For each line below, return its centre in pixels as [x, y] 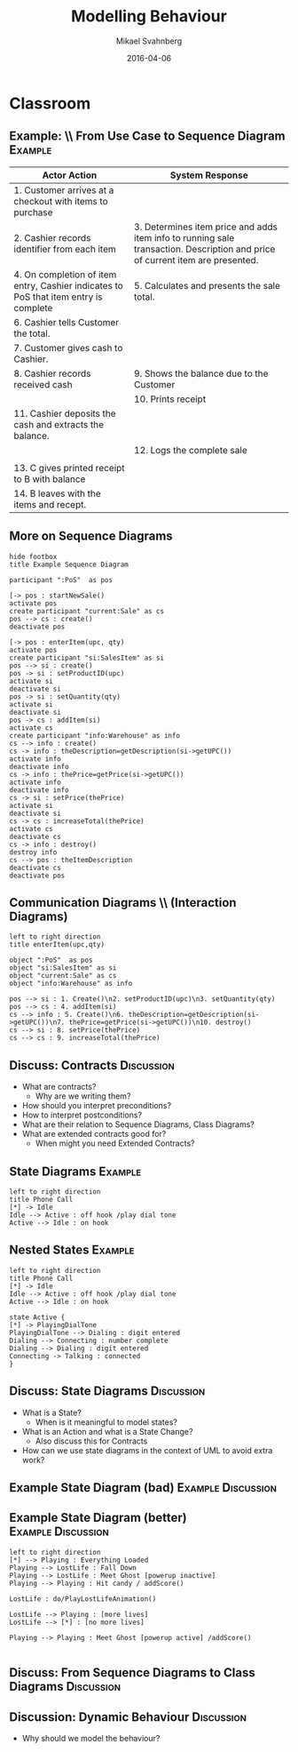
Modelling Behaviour [149, 16]
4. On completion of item [65, 275]
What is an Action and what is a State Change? [107, 1431]
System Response [209, 175]
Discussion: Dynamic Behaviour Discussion [128, 1717]
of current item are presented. [196, 260]
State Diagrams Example [75, 1171]
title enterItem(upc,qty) [57, 945]
